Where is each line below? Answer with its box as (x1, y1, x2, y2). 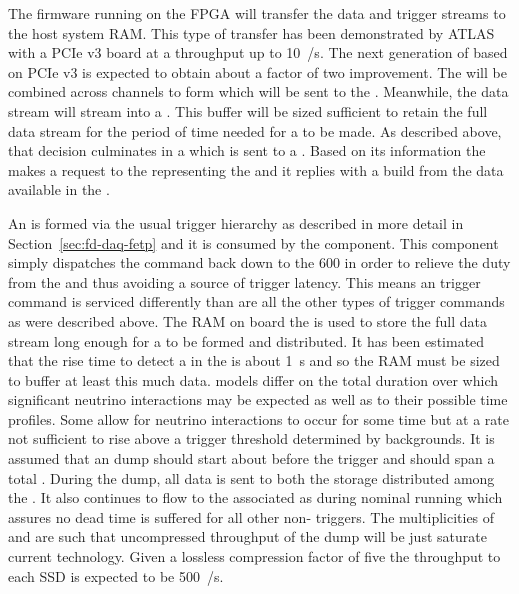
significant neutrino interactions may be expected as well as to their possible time (8, 389, 508, 410)
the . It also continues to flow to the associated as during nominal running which (8, 487, 503, 508)
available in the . (8, 179, 110, 200)
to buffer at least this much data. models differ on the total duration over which (8, 369, 498, 390)
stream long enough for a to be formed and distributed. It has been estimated (8, 330, 485, 351)
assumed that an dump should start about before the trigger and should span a (8, 448, 495, 469)
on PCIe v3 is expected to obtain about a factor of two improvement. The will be (8, 61, 507, 82)
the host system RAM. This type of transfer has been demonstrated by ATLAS (8, 22, 495, 43)
